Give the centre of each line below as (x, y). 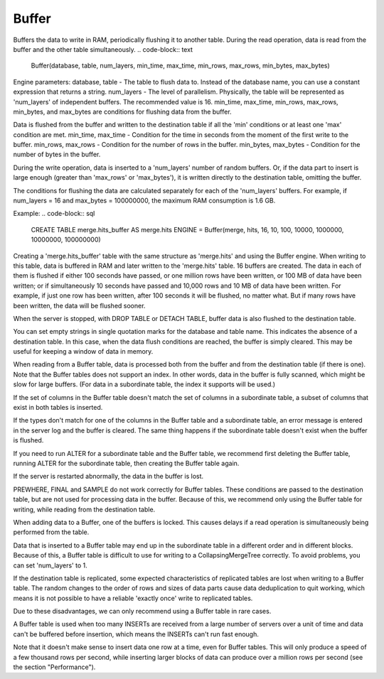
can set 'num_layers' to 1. (50, 565)
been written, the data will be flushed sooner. (79, 305)
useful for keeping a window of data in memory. (83, 352)
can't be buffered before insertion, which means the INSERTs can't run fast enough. (136, 634)
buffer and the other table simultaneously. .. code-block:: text (103, 49)
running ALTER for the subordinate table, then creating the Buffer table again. (126, 463)
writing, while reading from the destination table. (84, 509)
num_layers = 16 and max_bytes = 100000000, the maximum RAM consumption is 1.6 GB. (144, 201)
